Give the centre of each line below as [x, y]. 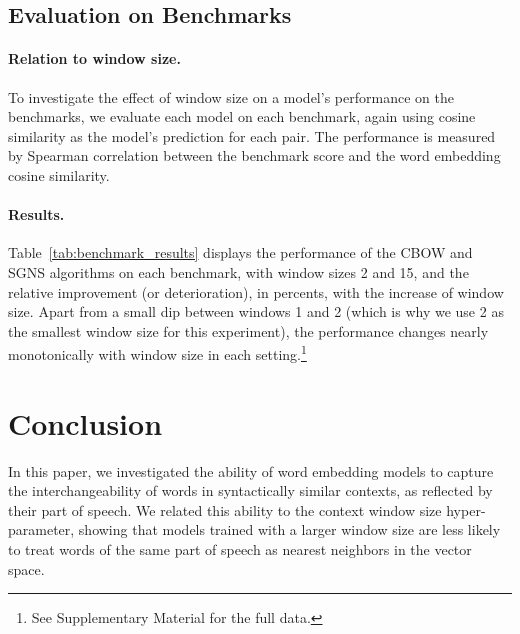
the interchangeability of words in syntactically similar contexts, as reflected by [250, 490]
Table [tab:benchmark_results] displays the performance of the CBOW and [240, 252]
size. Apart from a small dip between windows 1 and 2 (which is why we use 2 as [256, 311]
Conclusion [85, 422]
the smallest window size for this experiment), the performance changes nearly [248, 330]
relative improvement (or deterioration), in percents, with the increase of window [256, 291]
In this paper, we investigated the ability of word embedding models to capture [251, 470]
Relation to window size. [94, 58]
